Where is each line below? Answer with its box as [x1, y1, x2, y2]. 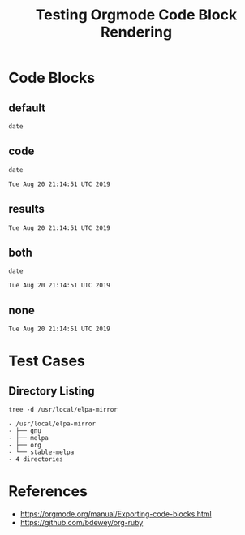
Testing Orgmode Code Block [35, 6, 238, 24]
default [8, 101, 46, 114]
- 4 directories [8, 455, 63, 464]
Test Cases [8, 352, 85, 370]
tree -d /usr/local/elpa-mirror [8, 406, 118, 414]
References [8, 482, 88, 501]
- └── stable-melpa [8, 448, 75, 456]
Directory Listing [8, 384, 95, 398]
